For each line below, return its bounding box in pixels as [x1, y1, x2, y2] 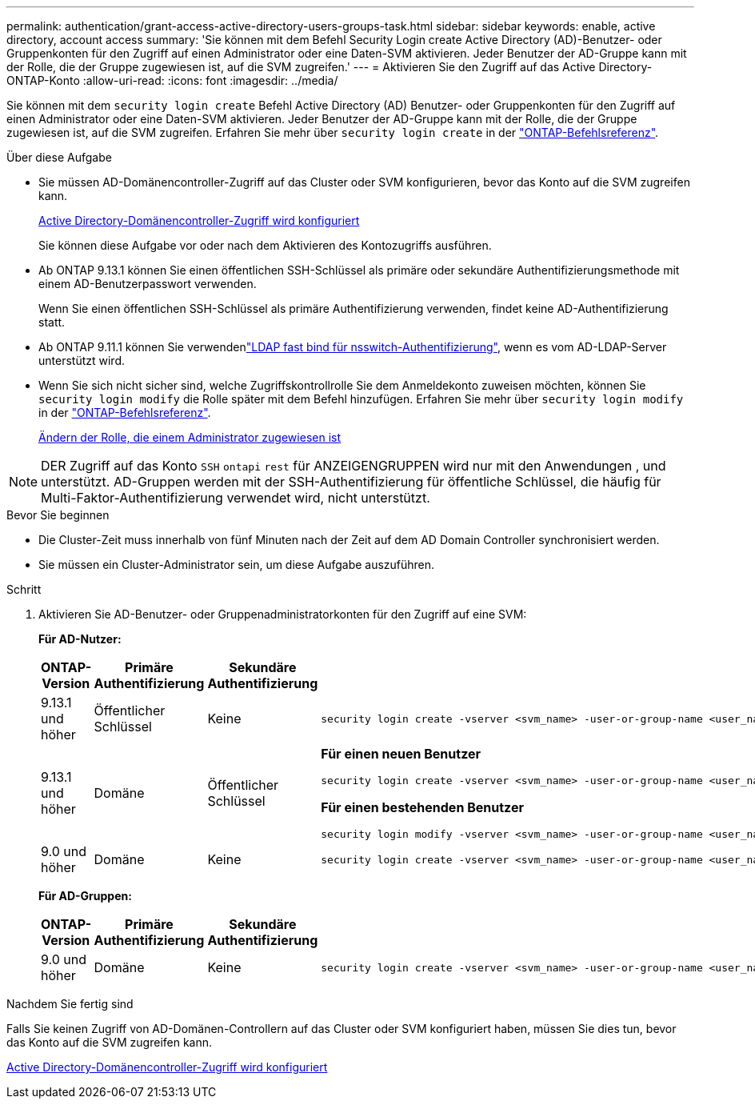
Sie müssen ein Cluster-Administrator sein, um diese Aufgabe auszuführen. [38, 558, 435, 571]
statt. [38, 315, 66, 329]
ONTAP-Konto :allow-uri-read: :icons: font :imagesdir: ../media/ [6, 74, 338, 87]
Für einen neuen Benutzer [321, 746, 481, 762]
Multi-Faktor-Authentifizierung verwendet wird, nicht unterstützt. [41, 490, 430, 506]
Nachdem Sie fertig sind [6, 997, 134, 1011]
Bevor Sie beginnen [6, 508, 110, 522]
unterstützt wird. [38, 354, 125, 367]
